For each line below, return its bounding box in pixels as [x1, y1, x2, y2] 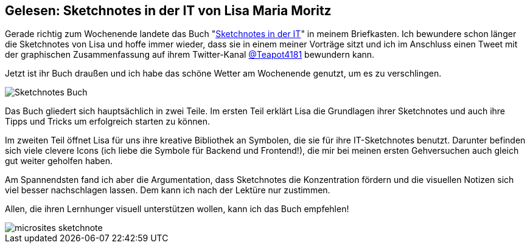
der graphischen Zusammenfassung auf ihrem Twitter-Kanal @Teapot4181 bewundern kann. [5, 49, 375, 60]
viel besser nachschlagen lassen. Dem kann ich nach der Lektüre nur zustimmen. [5, 185, 330, 196]
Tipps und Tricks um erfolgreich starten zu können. [5, 116, 211, 127]
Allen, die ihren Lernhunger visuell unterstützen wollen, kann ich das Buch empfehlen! [5, 204, 349, 215]
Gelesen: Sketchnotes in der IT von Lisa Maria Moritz [5, 3, 332, 18]
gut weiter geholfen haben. [5, 156, 113, 167]
